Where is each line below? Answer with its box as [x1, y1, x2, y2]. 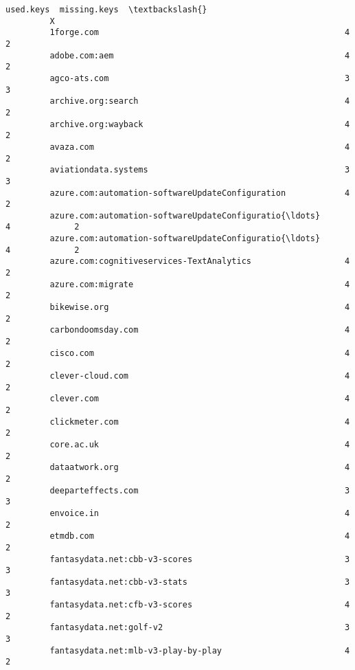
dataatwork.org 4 [49, 462, 350, 473]
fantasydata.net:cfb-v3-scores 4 [49, 600, 350, 610]
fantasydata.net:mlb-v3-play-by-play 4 [49, 645, 350, 656]
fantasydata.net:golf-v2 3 [49, 623, 350, 633]
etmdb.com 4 [49, 531, 350, 541]
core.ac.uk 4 [49, 439, 350, 449]
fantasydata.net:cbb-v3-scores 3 [49, 554, 350, 564]
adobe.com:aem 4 [49, 50, 350, 60]
